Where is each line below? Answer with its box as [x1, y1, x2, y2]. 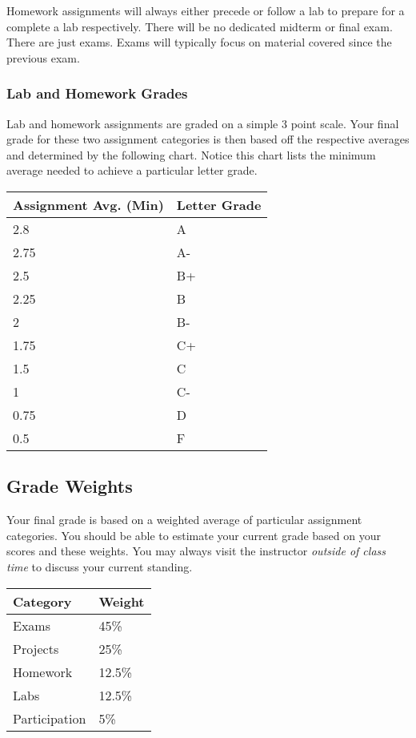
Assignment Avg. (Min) [13, 195, 164, 214]
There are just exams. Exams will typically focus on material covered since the [6, 34, 392, 50]
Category [13, 591, 72, 611]
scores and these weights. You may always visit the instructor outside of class [6, 542, 386, 559]
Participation [13, 708, 86, 728]
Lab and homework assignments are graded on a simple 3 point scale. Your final [6, 115, 399, 131]
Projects [13, 639, 59, 658]
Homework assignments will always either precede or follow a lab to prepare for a [6, 2, 405, 18]
